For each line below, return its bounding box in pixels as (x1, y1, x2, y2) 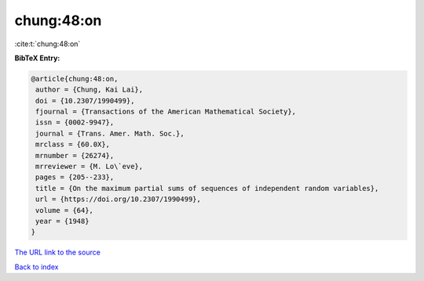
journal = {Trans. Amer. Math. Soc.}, (35, 129, 185, 138)
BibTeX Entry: (14, 53, 60, 63)
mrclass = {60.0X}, (35, 140, 110, 149)
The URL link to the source (14, 247, 101, 258)
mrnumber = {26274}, (35, 151, 115, 160)
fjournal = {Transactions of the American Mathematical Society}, (35, 107, 297, 117)
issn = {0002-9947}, (35, 118, 115, 127)
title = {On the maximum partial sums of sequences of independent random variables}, (35, 184, 379, 193)
